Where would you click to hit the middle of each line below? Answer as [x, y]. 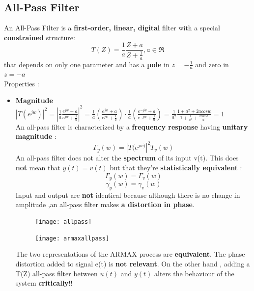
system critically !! [44, 283]
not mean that [38, 168]
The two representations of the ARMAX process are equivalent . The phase [130, 254]
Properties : [22, 84]
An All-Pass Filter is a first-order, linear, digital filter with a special [112, 28]
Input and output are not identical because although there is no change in [128, 195]
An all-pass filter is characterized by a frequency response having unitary [132, 126]
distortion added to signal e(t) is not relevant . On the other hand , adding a [133, 263]
